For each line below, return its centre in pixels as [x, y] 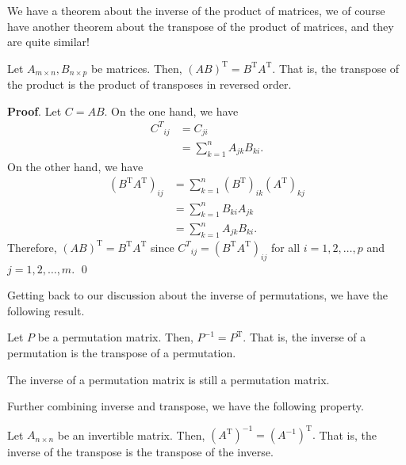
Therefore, [32, 247]
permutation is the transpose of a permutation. [122, 352]
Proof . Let [34, 111]
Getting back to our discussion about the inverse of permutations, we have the [198, 295]
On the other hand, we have [75, 166]
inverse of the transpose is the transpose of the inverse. [140, 452]
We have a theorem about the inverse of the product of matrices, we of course [196, 10]
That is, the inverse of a [308, 337]
